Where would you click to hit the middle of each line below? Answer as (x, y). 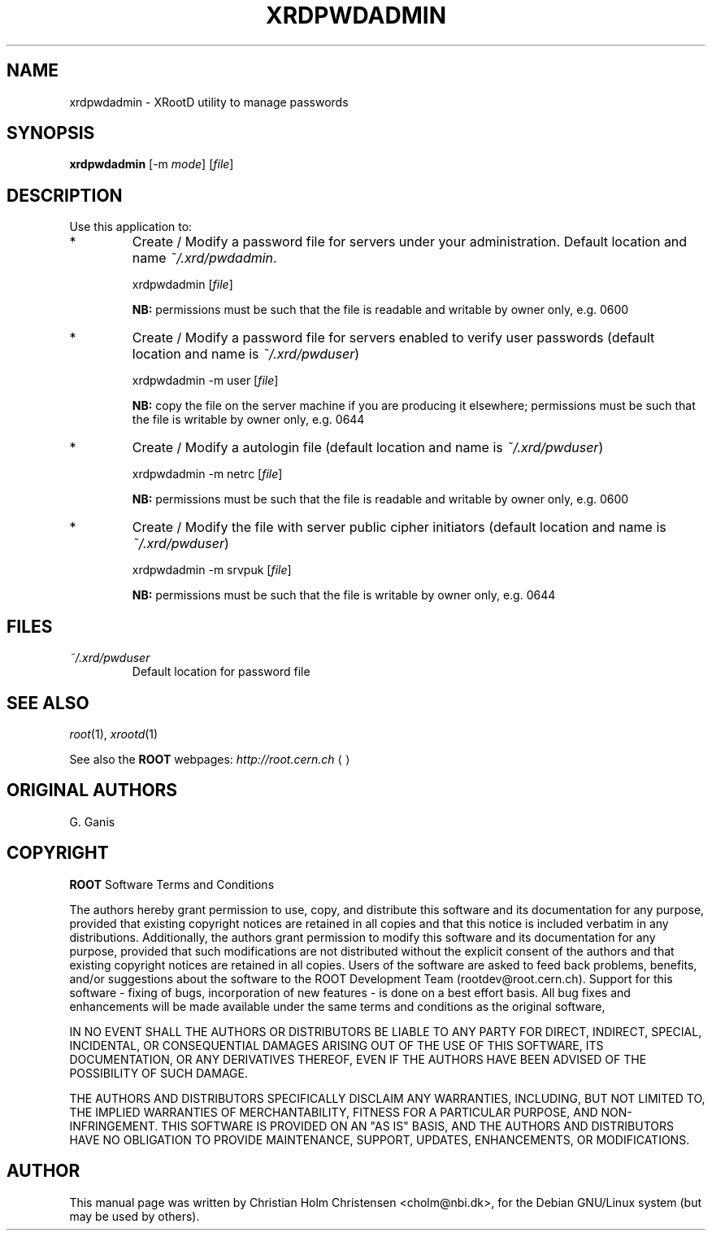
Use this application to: (131, 227)
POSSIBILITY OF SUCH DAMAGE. (158, 1073)
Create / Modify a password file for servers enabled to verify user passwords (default (393, 338)
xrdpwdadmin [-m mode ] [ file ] (152, 164)
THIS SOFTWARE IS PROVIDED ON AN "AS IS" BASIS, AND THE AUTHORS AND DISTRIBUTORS (417, 1126)
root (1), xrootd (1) (114, 734)
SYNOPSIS (51, 133)
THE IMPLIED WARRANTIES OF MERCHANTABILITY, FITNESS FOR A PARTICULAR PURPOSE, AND (334, 1112)
